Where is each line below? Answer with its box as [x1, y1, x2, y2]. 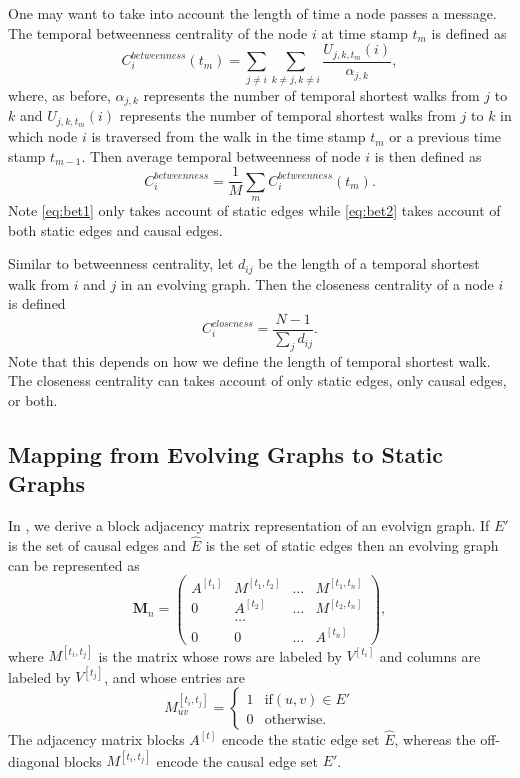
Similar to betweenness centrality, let [8, 253, 234, 274]
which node [8, 126, 78, 147]
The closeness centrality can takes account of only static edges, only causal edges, [8, 370, 507, 391]
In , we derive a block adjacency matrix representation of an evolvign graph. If [8, 515, 490, 536]
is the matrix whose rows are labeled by [98, 645, 342, 666]
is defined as [431, 22, 507, 43]
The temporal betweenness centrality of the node [8, 22, 308, 43]
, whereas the [394, 729, 476, 750]
